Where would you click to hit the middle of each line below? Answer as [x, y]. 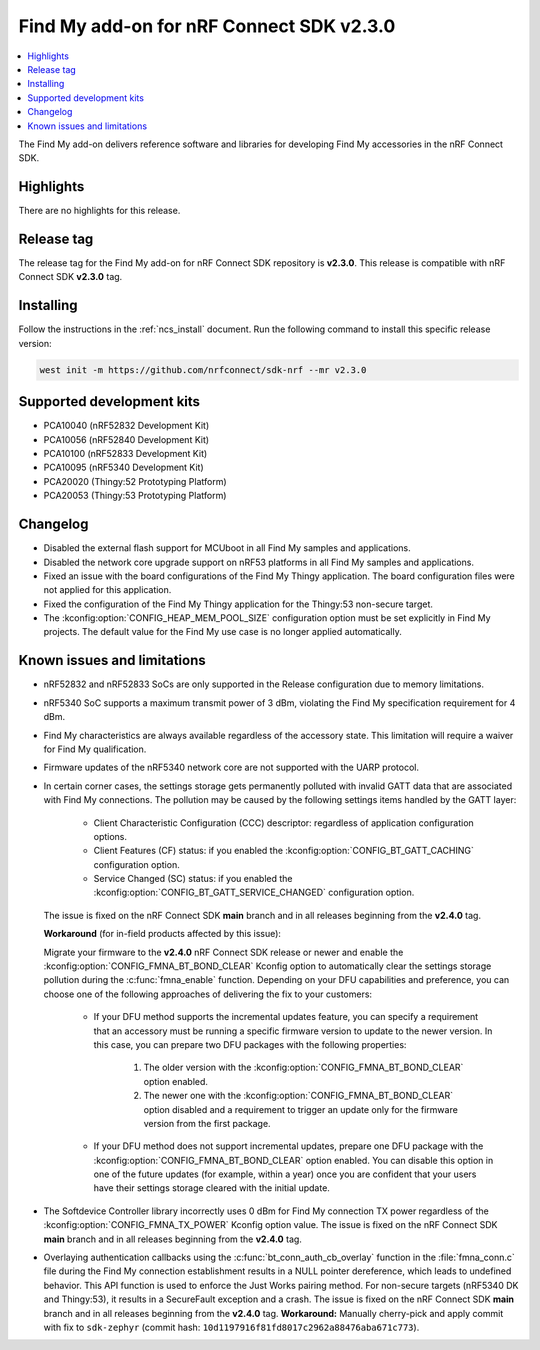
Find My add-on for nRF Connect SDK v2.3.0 [207, 26]
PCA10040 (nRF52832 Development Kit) [126, 426]
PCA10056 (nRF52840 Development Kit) [126, 439]
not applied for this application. [107, 590]
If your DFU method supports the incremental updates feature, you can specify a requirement [286, 1017]
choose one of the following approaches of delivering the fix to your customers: [208, 994]
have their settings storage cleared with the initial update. [211, 1188]
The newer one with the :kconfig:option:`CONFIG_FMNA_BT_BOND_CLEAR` [298, 1096]
